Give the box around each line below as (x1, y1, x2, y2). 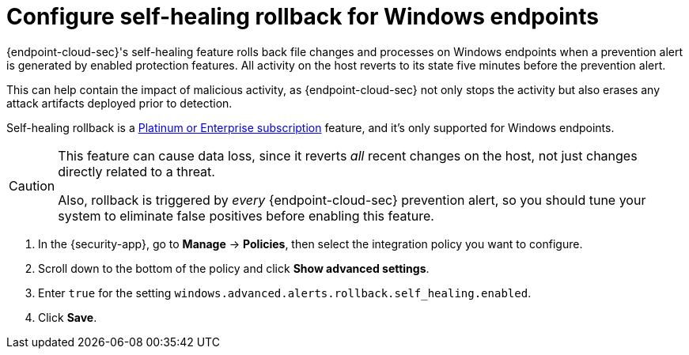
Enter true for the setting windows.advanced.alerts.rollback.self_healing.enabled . (38, 285, 532, 300)
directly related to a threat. (58, 163, 215, 179)
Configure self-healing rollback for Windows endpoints (6, 3, 599, 30)
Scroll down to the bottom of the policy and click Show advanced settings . (38, 261, 430, 275)
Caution (9, 177, 55, 194)
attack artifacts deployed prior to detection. (6, 96, 233, 110)
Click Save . (38, 310, 97, 324)
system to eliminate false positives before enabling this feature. (58, 207, 434, 224)
